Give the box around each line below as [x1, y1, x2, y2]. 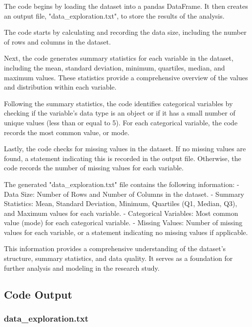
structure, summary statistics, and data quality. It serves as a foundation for [4, 253, 233, 263]
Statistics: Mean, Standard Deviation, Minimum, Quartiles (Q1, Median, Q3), [4, 198, 237, 209]
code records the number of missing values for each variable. [4, 163, 184, 173]
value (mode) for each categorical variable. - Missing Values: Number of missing [4, 217, 243, 228]
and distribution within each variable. [4, 82, 117, 92]
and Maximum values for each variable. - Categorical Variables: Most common [4, 208, 238, 218]
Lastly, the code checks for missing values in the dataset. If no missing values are [4, 143, 246, 154]
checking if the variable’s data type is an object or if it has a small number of [4, 108, 235, 118]
